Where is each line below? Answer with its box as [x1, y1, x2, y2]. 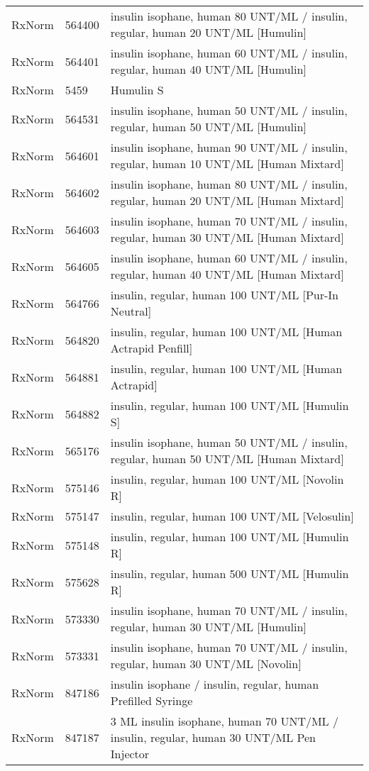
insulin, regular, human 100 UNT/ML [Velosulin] [110, 508, 354, 524]
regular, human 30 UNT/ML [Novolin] [110, 655, 302, 672]
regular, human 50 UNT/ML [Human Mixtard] [110, 450, 344, 467]
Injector [110, 745, 150, 762]
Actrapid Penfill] [110, 340, 193, 356]
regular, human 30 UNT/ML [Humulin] [110, 619, 307, 635]
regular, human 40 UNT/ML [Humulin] [110, 61, 307, 77]
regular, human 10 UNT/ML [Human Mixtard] [110, 155, 344, 172]
